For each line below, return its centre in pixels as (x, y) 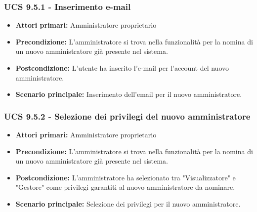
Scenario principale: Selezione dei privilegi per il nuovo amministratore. (128, 203)
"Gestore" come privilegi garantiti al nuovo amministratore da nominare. (125, 187)
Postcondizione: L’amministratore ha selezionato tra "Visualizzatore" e (126, 177)
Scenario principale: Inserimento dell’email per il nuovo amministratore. (129, 94)
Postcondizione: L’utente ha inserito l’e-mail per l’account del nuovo (122, 68)
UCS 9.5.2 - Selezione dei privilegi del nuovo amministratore (127, 116)
